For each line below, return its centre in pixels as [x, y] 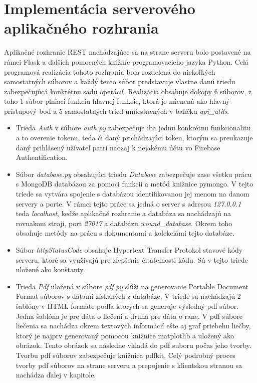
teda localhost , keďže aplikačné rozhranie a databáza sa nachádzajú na [123, 213]
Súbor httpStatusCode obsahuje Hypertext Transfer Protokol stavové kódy [129, 250]
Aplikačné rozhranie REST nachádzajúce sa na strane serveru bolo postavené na [127, 52]
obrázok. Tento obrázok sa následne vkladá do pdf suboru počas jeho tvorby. [134, 345]
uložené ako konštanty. [50, 269]
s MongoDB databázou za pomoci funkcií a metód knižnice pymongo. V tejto [135, 184]
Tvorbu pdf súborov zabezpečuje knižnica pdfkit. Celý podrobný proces [125, 355]
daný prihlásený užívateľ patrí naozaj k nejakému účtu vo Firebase [118, 147]
